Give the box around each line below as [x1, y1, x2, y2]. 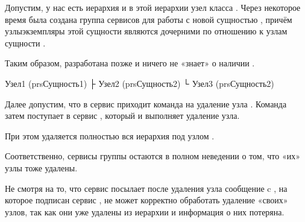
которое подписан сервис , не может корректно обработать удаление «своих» [5, 194, 288, 206]
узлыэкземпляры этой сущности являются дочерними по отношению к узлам [5, 25, 288, 37]
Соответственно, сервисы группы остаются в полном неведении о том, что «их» [5, 150, 300, 162]
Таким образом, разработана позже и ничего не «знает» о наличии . [5, 57, 255, 69]
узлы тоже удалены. [5, 161, 78, 174]
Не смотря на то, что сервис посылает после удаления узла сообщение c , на [5, 182, 288, 194]
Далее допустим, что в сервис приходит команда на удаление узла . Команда [5, 97, 287, 110]
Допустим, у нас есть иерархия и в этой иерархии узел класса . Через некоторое [5, 1, 301, 13]
